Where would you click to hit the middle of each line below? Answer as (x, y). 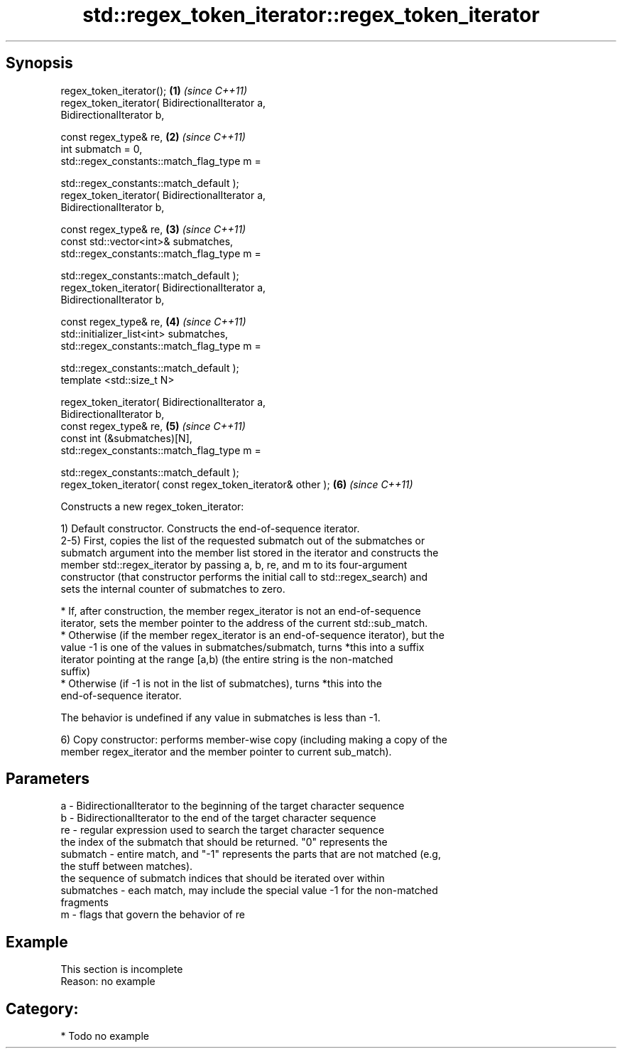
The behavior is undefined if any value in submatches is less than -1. (220, 717)
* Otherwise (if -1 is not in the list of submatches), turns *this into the (221, 683)
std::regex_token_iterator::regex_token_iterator (311, 15)
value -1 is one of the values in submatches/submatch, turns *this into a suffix (242, 647)
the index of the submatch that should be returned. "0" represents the (224, 842)
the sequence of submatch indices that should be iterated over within (223, 878)
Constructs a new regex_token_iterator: (152, 506)
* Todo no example (105, 1036)
